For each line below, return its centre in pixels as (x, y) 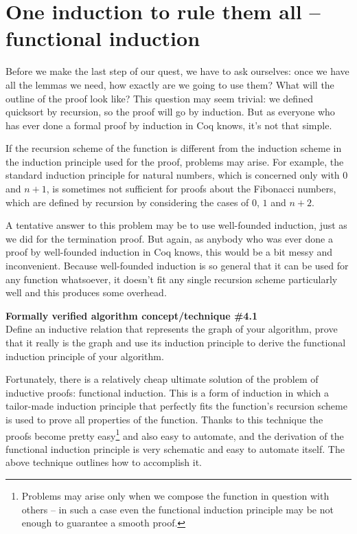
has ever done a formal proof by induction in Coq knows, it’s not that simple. (169, 125)
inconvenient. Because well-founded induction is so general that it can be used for (177, 266)
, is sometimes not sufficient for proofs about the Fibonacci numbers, (191, 189)
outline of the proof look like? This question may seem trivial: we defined (159, 98)
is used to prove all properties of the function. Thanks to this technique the (164, 419)
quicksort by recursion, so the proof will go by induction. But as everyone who (170, 112)
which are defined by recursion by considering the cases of (127, 202)
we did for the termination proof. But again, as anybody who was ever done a (169, 238)
